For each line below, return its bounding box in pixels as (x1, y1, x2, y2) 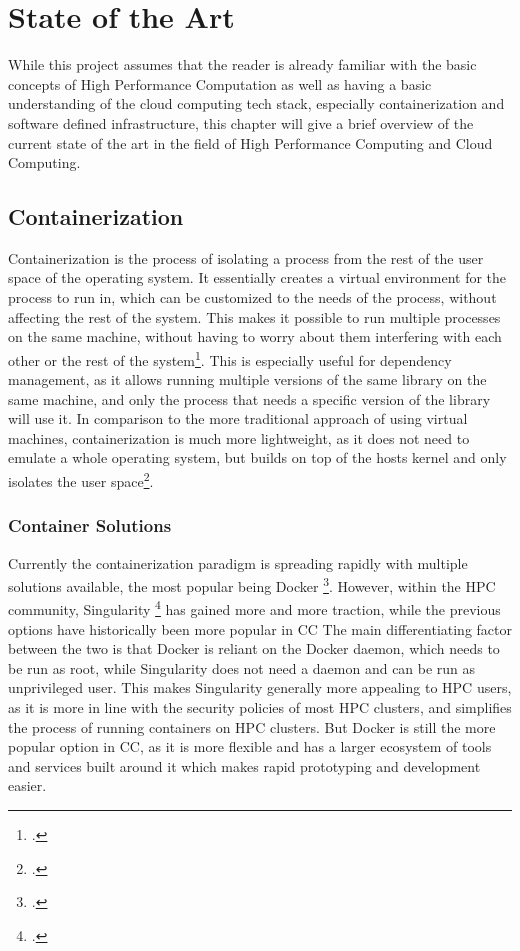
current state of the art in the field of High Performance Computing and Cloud (8, 132, 493, 153)
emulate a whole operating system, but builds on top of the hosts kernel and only (8, 447, 507, 468)
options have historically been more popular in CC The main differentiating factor (8, 618, 512, 639)
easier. (8, 775, 47, 796)
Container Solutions (8, 513, 172, 538)
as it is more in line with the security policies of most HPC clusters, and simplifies (8, 697, 512, 718)
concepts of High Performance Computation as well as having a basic (8, 73, 432, 94)
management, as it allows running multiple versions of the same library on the (8, 369, 487, 390)
